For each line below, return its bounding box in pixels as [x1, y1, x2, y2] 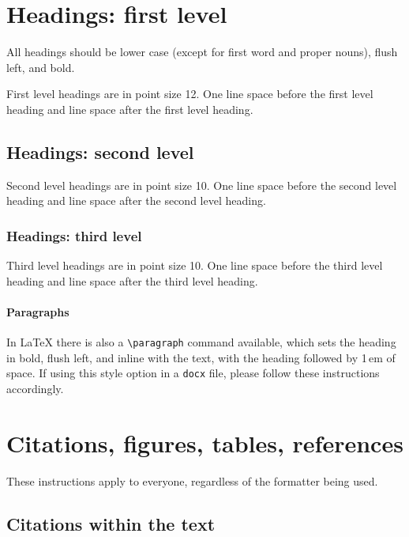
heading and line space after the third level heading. [6, 272, 258, 289]
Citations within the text [6, 511, 216, 535]
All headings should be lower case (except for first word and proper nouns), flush [6, 43, 398, 60]
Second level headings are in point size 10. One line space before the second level [6, 176, 397, 193]
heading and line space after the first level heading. [6, 100, 253, 117]
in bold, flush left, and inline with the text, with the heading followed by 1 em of [6, 349, 396, 365]
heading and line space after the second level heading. [6, 192, 266, 209]
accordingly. [6, 380, 64, 396]
